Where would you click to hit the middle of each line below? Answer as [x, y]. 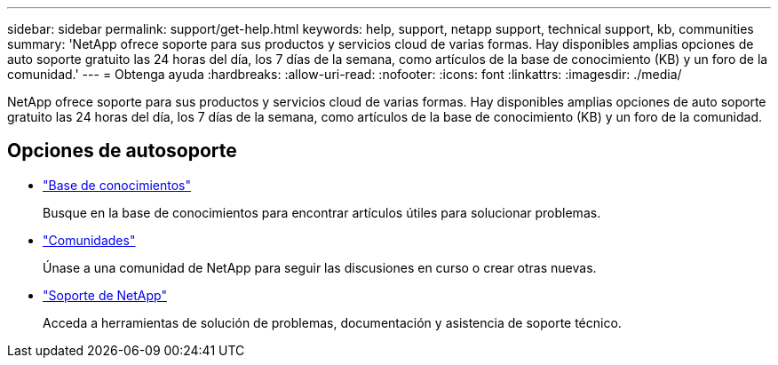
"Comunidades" [89, 240]
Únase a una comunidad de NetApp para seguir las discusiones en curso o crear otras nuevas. [320, 267]
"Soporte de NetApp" [105, 295]
